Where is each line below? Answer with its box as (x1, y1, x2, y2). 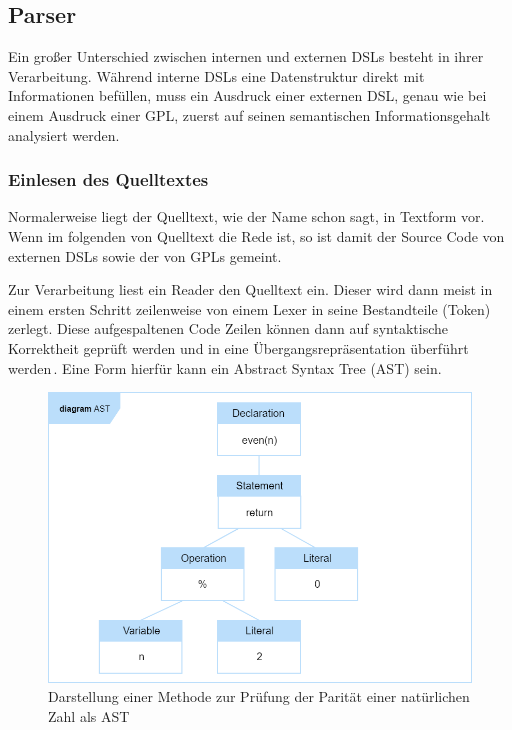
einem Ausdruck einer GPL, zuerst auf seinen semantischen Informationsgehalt (8, 104, 491, 125)
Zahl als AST (48, 705, 130, 726)
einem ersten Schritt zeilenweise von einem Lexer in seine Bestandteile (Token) (8, 298, 491, 319)
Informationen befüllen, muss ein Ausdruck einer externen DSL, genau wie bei (8, 85, 487, 106)
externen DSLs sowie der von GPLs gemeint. (8, 245, 282, 266)
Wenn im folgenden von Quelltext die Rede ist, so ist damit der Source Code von (8, 225, 505, 246)
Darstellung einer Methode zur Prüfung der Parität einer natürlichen (48, 686, 470, 707)
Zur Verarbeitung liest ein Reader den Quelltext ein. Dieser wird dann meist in (8, 279, 493, 300)
